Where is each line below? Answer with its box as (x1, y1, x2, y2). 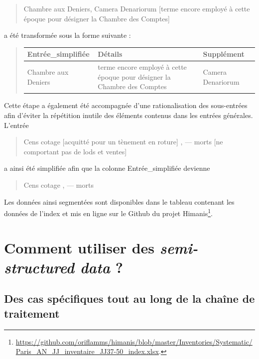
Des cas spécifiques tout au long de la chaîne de (4, 291, 255, 306)
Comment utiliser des (4, 237, 155, 257)
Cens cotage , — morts (23, 179, 94, 190)
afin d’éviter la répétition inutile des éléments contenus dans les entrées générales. (4, 110, 253, 120)
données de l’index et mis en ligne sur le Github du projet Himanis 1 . (4, 207, 213, 218)
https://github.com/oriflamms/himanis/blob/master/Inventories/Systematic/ (15, 336, 253, 347)
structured (4, 256, 75, 277)
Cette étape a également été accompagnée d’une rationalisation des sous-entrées (4, 100, 248, 111)
